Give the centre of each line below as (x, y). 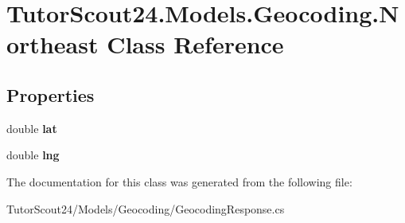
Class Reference (195, 44)
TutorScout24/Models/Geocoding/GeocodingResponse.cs (146, 208)
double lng (33, 155)
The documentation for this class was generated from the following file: (179, 181)
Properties (51, 94)
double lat (32, 128)
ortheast (53, 44)
